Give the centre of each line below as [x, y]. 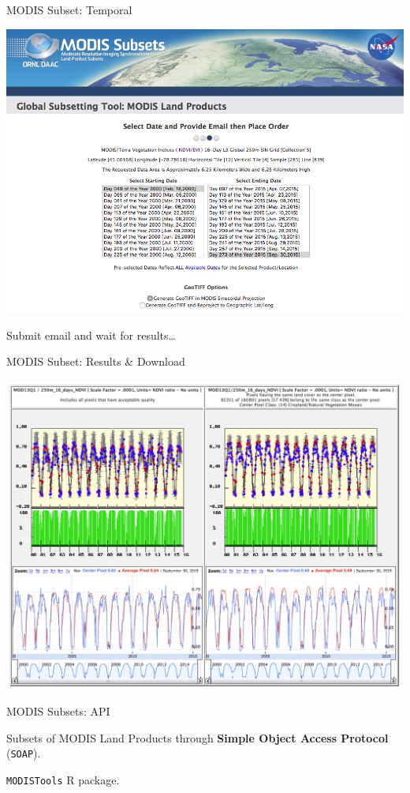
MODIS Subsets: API [58, 710]
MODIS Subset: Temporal [69, 9]
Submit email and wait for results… [91, 334]
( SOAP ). [24, 753]
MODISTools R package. [63, 779]
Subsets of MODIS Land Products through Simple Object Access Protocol [198, 737]
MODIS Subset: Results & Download [96, 361]
